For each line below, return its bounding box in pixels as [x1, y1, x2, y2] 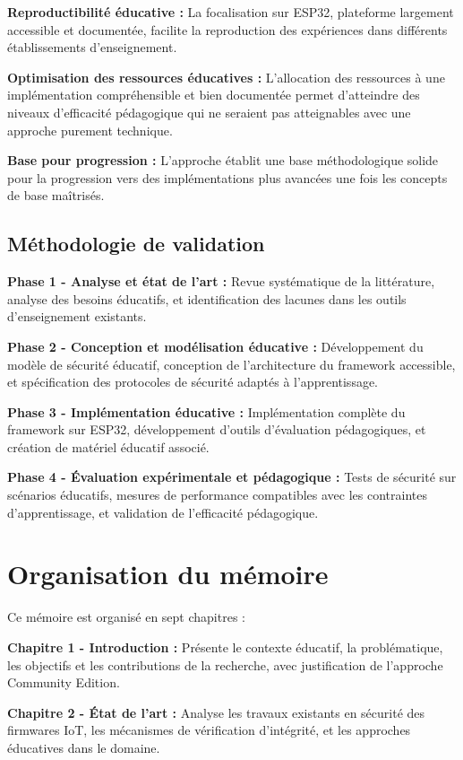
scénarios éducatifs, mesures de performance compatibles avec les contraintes [7, 485, 427, 504]
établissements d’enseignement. [7, 38, 177, 57]
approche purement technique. [7, 120, 173, 139]
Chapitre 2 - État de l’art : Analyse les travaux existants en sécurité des [7, 703, 425, 721]
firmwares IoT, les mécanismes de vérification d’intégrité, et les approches [7, 721, 411, 739]
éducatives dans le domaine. [7, 738, 160, 756]
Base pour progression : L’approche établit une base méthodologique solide [7, 151, 439, 170]
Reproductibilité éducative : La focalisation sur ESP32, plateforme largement [7, 3, 454, 21]
